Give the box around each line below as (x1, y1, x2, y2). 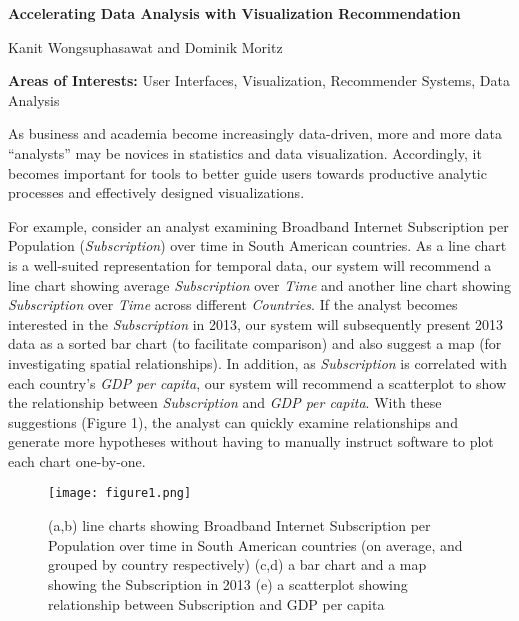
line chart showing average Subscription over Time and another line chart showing (8, 274, 512, 295)
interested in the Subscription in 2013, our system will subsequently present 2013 (8, 313, 504, 334)
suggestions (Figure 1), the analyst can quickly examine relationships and (8, 411, 458, 432)
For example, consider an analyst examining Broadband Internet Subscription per (8, 215, 509, 236)
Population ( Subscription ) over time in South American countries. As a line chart (8, 235, 507, 256)
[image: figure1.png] (48, 486, 192, 501)
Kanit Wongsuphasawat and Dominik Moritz (8, 36, 283, 57)
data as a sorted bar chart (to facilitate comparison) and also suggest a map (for (8, 333, 502, 354)
